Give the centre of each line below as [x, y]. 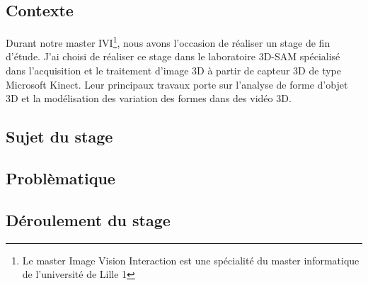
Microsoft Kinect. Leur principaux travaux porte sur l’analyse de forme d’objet [177, 84]
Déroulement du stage [88, 219]
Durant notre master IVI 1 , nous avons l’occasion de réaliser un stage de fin [168, 41]
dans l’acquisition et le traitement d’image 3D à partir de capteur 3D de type [173, 71]
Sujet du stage [59, 136]
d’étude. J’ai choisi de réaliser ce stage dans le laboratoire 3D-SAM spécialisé [173, 56]
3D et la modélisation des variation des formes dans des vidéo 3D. [149, 98]
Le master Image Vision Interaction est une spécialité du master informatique [191, 260]
